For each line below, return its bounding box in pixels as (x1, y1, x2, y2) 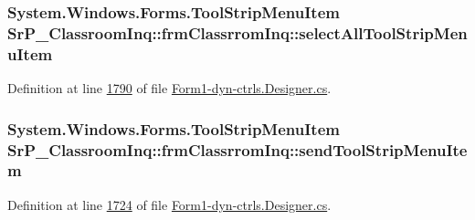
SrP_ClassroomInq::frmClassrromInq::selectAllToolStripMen (7, 21, 468, 44)
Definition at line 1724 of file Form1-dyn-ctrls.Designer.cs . (7, 194, 332, 214)
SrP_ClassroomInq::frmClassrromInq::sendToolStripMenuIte (7, 138, 468, 161)
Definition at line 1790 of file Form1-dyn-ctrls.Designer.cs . (7, 79, 332, 98)
